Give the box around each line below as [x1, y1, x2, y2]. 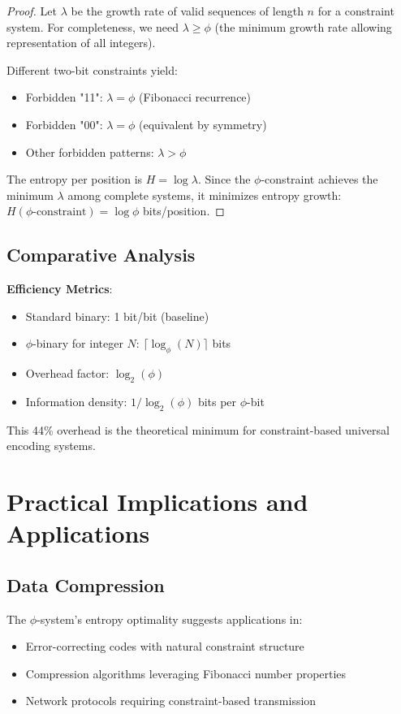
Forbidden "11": [25, 89, 103, 106]
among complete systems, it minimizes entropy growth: [67, 186, 342, 203]
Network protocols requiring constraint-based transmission [25, 692, 317, 709]
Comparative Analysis [6, 242, 196, 267]
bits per [197, 392, 237, 409]
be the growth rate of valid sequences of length [71, 2, 304, 19]
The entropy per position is [6, 171, 143, 188]
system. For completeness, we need [6, 18, 179, 35]
